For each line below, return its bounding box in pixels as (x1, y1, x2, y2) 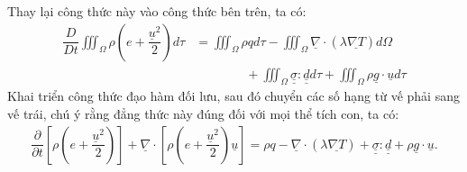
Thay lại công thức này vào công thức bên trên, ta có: (7, 2, 307, 20)
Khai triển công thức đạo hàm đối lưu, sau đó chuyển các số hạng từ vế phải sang (7, 86, 460, 105)
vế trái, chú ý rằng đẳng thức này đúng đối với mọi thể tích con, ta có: (7, 104, 399, 123)
